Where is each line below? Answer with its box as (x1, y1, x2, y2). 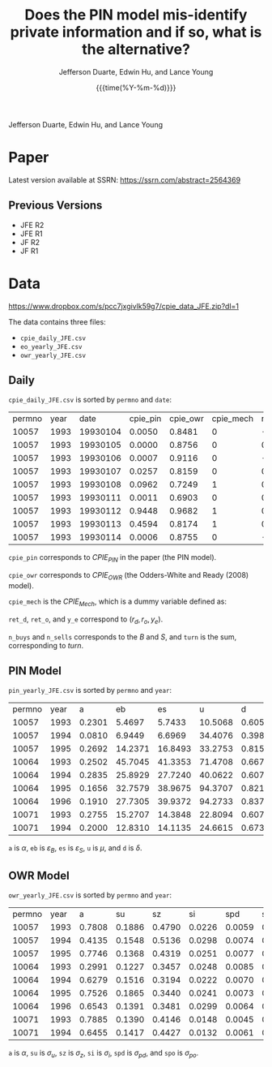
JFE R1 (19, 229, 43, 239)
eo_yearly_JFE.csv (19, 342, 83, 351)
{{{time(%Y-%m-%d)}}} (96, 83, 176, 93)
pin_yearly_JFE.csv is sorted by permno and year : (8, 686, 172, 695)
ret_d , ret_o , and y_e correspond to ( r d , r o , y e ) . (8, 614, 164, 626)
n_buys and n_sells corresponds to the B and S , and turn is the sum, (8, 631, 237, 642)
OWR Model (8, 868, 70, 882)
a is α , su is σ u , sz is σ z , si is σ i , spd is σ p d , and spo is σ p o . (8, 1048, 199, 1060)
